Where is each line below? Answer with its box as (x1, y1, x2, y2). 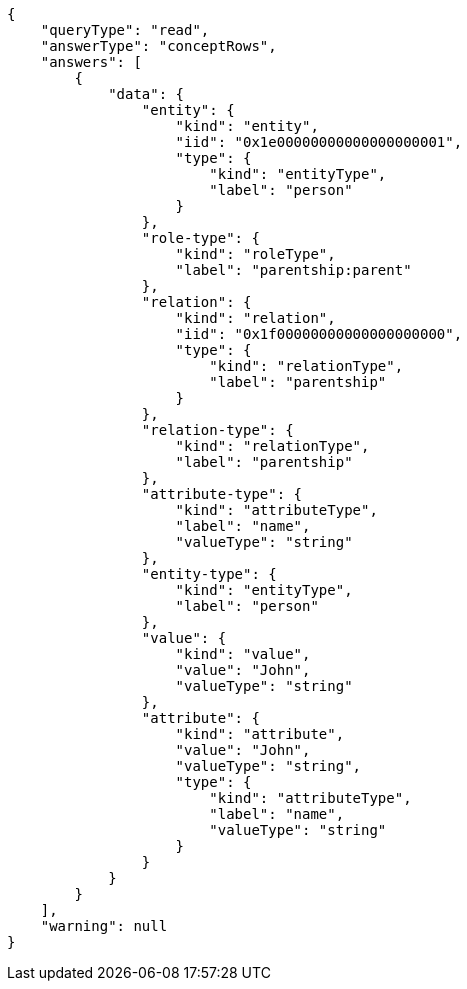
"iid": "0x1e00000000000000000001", (175, 134, 463, 150)
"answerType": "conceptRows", (40, 38, 277, 54)
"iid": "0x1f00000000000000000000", (175, 326, 463, 342)
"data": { (108, 86, 185, 102)
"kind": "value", (175, 646, 311, 662)
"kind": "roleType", (175, 246, 336, 262)
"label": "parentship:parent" (175, 262, 412, 278)
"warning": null (40, 918, 168, 934)
